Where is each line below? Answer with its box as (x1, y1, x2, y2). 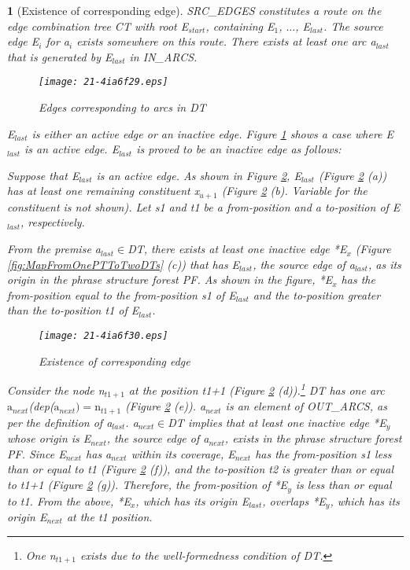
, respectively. (20, 214, 85, 230)
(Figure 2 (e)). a (125, 398, 206, 414)
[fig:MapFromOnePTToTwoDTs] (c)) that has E (7, 256, 240, 272)
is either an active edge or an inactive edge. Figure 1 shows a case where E (31, 125, 394, 142)
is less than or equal (295, 476, 392, 493)
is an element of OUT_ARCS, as (225, 398, 387, 414)
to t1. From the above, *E (7, 492, 131, 509)
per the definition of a (7, 414, 113, 430)
